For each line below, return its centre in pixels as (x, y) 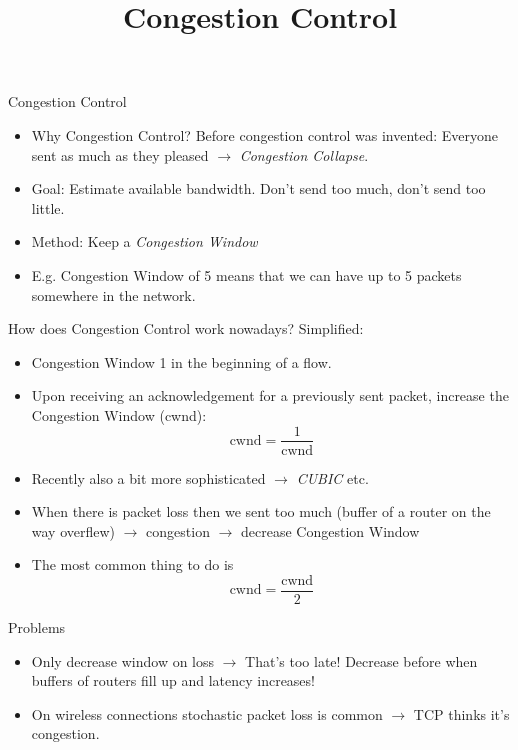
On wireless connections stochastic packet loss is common (207, 713)
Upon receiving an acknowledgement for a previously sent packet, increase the (270, 395)
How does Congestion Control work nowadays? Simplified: (186, 328)
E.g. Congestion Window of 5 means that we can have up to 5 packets (246, 274)
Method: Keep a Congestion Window (144, 241)
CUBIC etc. (332, 477)
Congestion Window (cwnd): (119, 414)
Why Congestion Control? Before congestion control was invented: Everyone (265, 134)
